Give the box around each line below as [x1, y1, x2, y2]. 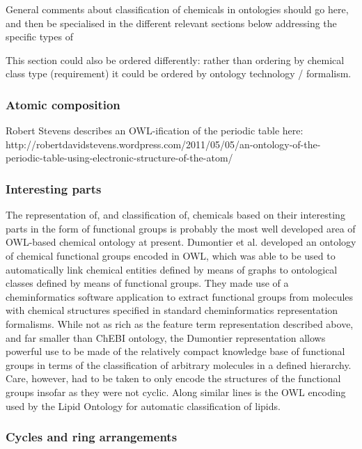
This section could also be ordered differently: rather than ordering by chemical [6, 52, 345, 67]
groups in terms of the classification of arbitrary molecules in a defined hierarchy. [6, 357, 352, 372]
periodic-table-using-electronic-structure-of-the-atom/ [6, 150, 233, 165]
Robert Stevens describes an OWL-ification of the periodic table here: [6, 123, 304, 138]
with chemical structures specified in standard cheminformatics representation [6, 303, 338, 317]
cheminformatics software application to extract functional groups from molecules [6, 289, 354, 304]
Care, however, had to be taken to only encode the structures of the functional [6, 371, 341, 386]
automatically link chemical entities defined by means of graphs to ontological [6, 262, 338, 276]
